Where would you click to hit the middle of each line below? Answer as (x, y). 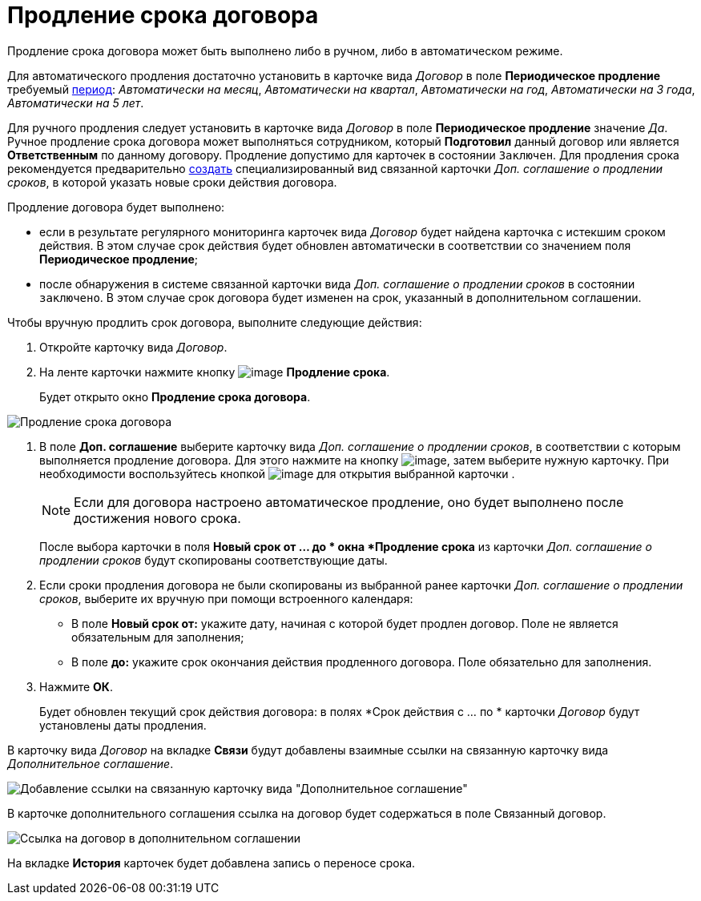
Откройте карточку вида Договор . (133, 347)
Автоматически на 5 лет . (76, 103)
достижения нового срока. (157, 518)
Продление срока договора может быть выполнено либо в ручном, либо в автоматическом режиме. (285, 50)
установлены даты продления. (123, 725)
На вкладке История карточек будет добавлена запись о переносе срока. (212, 863)
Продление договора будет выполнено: (116, 207)
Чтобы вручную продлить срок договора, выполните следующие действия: (215, 322)
